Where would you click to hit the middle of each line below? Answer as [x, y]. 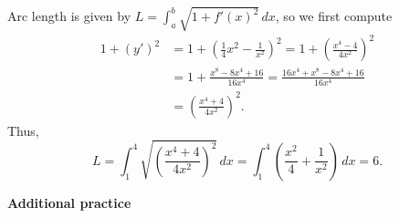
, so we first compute [334, 16]
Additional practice [69, 202]
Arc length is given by [69, 16]
